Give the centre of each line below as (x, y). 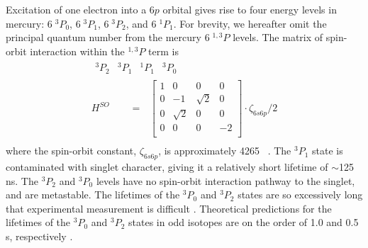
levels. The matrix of (278, 37)
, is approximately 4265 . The (225, 151)
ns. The (22, 180)
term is (163, 51)
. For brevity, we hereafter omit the (250, 23)
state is (328, 151)
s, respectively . (39, 236)
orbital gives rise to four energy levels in (250, 9)
